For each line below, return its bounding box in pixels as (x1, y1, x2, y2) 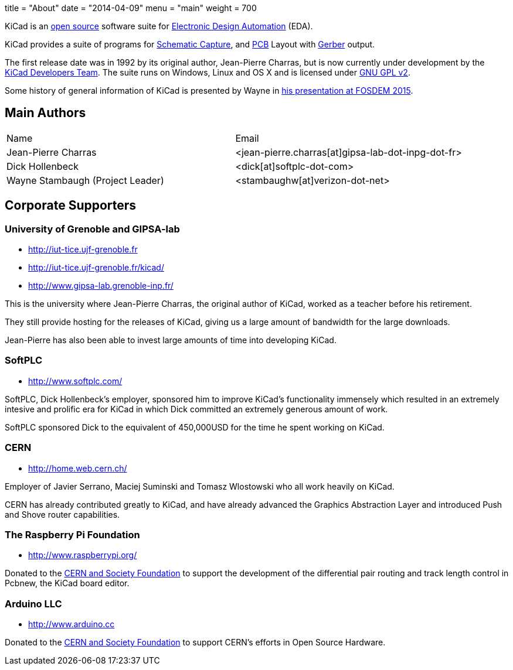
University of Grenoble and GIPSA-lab (5, 223, 180, 235)
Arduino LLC (5, 597, 62, 610)
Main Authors (5, 105, 86, 121)
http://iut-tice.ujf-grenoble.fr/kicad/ (28, 262, 164, 273)
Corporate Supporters (5, 198, 137, 213)
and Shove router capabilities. (5, 509, 120, 519)
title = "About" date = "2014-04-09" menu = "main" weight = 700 (5, 3, 257, 13)
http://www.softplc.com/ (28, 375, 123, 386)
